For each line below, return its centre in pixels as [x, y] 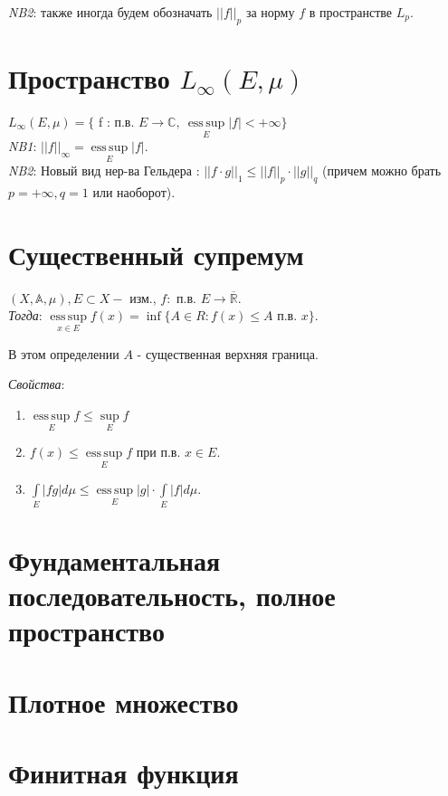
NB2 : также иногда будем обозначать [110, 12]
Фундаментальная [114, 559]
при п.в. [158, 452]
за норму [270, 12]
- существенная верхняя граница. [228, 353]
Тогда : [25, 315]
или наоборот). [134, 192]
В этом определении [64, 353]
